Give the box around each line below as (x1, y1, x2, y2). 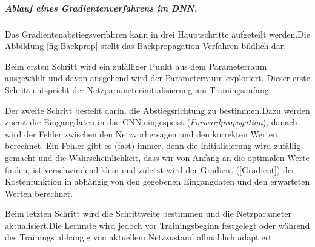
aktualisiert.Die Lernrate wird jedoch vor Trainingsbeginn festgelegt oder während (5, 219, 310, 231)
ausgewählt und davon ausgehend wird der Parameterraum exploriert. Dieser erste (5, 71, 310, 84)
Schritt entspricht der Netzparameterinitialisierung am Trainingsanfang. (5, 83, 271, 96)
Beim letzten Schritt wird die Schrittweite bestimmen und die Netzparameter (5, 207, 291, 220)
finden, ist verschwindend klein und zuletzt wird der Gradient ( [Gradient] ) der (5, 163, 295, 176)
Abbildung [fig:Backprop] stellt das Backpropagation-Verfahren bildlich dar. (5, 39, 287, 52)
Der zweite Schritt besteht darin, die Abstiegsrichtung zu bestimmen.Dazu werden (5, 104, 310, 116)
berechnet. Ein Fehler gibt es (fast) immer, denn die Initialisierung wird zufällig (5, 139, 301, 152)
